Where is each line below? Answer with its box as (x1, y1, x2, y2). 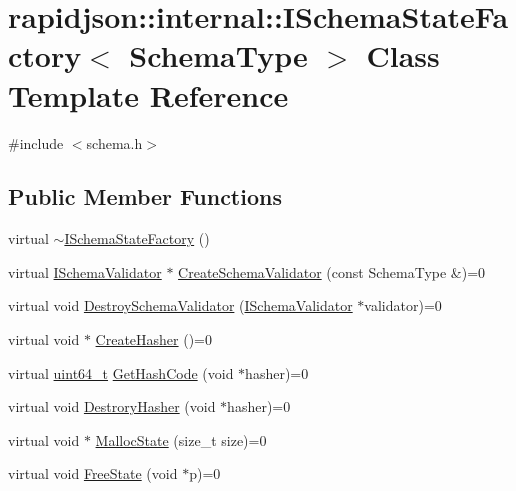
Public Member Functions (8, 181, 282, 212)
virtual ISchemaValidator (8, 261, 162, 282)
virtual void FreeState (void (8, 463, 178, 484)
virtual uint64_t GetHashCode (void (8, 362, 234, 383)
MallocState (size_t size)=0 (95, 429, 267, 450)
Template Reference (8, 74, 289, 115)
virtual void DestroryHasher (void (8, 396, 216, 417)
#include (8, 132, 64, 153)
